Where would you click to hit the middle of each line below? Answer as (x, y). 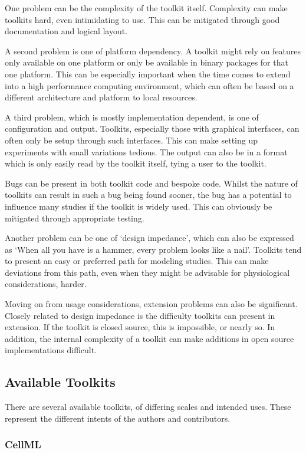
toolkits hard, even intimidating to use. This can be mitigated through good (142, 19)
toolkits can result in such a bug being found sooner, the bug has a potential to (148, 195)
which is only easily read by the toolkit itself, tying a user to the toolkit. (136, 163)
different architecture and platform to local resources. (101, 97)
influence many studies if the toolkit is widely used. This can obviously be (139, 206)
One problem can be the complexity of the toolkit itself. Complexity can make (146, 8)
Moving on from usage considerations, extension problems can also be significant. (151, 304)
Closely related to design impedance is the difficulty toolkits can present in (140, 315)
